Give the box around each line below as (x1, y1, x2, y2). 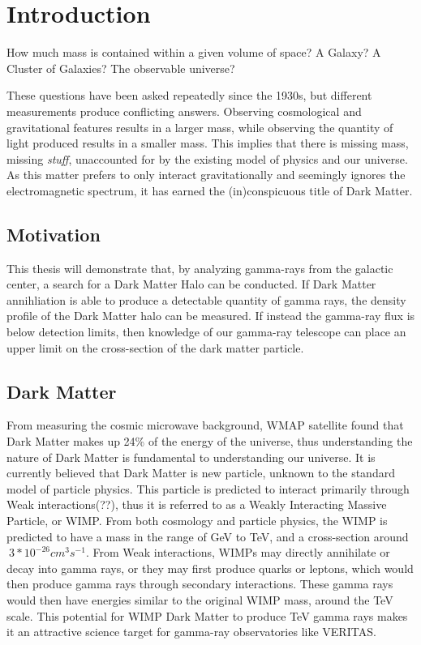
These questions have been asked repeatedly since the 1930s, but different (6, 87, 372, 104)
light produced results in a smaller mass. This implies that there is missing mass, (6, 135, 409, 152)
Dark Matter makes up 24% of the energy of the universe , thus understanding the (6, 433, 413, 450)
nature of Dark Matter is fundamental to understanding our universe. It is (6, 448, 376, 465)
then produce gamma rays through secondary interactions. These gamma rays (6, 575, 393, 592)
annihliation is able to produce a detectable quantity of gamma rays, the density (6, 291, 406, 308)
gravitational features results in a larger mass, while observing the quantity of (6, 118, 393, 135)
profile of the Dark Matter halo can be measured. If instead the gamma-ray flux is (6, 307, 415, 324)
